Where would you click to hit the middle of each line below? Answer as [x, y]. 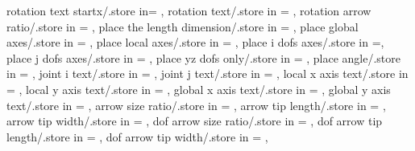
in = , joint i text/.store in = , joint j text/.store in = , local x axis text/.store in [207, 73]
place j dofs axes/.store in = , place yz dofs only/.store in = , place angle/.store [203, 57]
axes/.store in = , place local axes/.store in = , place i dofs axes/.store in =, [195, 42]
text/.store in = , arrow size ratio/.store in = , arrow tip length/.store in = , [196, 105]
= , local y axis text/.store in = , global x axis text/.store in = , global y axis [199, 89]
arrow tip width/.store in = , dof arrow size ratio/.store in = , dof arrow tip [195, 121]
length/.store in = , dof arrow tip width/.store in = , [137, 136]
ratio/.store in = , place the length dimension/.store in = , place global [183, 26]
